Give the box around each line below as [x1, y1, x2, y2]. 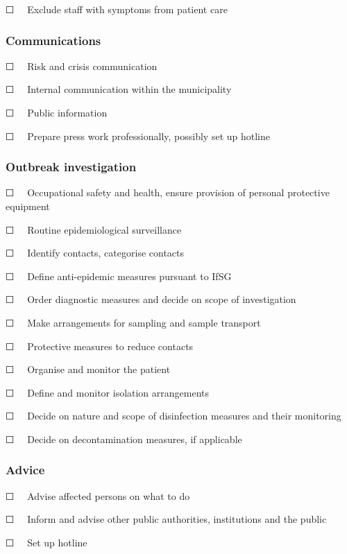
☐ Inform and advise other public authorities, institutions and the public [6, 512, 327, 526]
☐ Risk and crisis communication [6, 58, 158, 73]
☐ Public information [6, 105, 108, 119]
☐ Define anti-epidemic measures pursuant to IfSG [6, 268, 232, 283]
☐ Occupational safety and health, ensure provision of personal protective [6, 185, 330, 200]
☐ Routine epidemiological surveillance [6, 222, 182, 236]
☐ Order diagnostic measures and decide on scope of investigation [6, 292, 296, 306]
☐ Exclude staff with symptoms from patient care [6, 2, 228, 16]
